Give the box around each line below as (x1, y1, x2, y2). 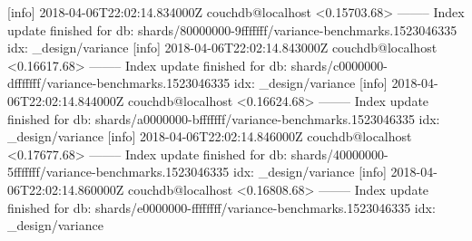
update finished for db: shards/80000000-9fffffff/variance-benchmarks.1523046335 (7, 20, 457, 39)
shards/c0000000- (290, 55, 388, 74)
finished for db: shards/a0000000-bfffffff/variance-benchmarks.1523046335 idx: (7, 109, 440, 128)
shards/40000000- (290, 144, 388, 163)
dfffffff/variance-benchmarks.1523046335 (7, 73, 231, 92)
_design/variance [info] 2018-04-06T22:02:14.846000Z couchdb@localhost (7, 127, 412, 146)
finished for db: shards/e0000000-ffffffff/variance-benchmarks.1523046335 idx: (7, 198, 436, 217)
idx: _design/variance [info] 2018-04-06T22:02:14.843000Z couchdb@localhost (7, 38, 438, 57)
